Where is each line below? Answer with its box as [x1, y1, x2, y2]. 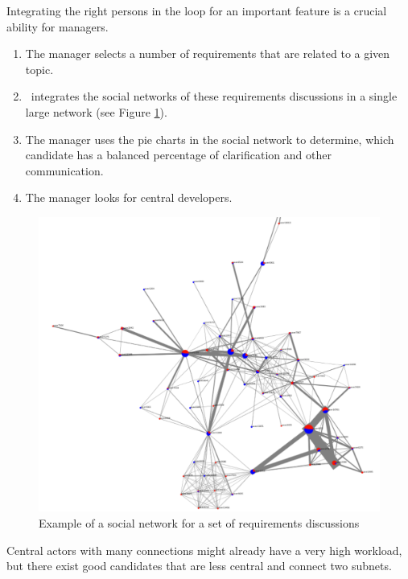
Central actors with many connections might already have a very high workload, [6, 541, 402, 558]
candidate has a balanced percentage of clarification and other [25, 146, 332, 163]
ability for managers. [6, 18, 109, 35]
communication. [25, 162, 104, 179]
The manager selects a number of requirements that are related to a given [25, 45, 390, 62]
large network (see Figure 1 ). [25, 103, 167, 120]
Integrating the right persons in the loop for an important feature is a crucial [6, 2, 387, 18]
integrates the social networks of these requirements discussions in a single [31, 88, 398, 105]
